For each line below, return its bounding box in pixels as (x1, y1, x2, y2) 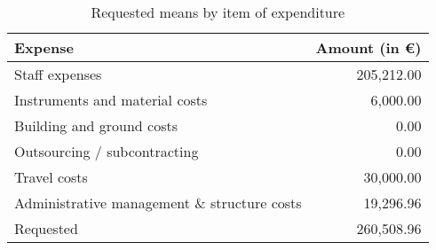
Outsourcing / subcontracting (14, 141, 199, 161)
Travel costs (14, 167, 88, 187)
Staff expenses (14, 64, 102, 84)
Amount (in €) (315, 37, 422, 58)
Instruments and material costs (14, 90, 208, 110)
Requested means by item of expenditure (91, 2, 345, 22)
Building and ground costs (14, 115, 178, 136)
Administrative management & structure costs (14, 192, 302, 213)
